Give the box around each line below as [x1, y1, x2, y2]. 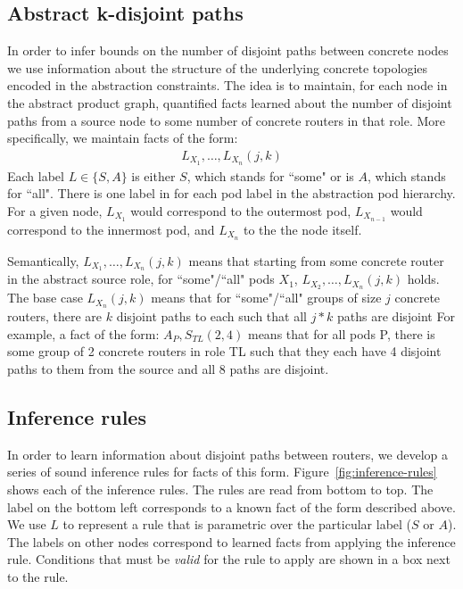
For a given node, [7, 201, 103, 220]
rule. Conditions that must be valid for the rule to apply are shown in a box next [7, 550, 451, 568]
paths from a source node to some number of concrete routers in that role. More [7, 111, 445, 129]
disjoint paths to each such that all [116, 307, 307, 326]
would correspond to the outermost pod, [130, 201, 351, 220]
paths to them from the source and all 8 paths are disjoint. [7, 359, 329, 377]
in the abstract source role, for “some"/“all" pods [7, 270, 275, 288]
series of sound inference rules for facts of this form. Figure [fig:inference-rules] [7, 462, 437, 481]
